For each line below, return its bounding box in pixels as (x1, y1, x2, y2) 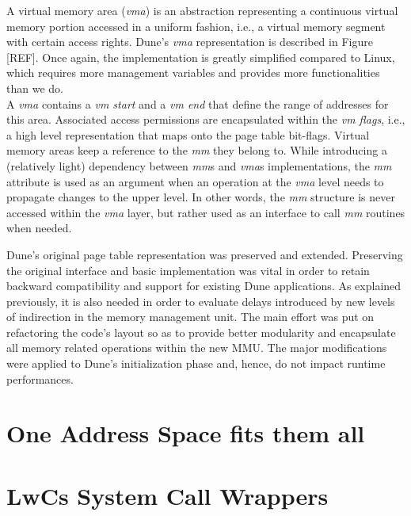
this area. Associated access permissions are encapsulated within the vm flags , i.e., (6, 111, 405, 128)
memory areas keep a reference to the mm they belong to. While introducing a (6, 142, 387, 159)
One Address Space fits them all (6, 417, 365, 449)
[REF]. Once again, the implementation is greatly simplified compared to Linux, (6, 48, 395, 65)
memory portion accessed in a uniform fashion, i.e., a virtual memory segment (6, 17, 386, 34)
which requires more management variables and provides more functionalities (6, 64, 380, 81)
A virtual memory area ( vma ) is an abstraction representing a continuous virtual (6, 2, 398, 18)
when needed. (6, 220, 72, 236)
